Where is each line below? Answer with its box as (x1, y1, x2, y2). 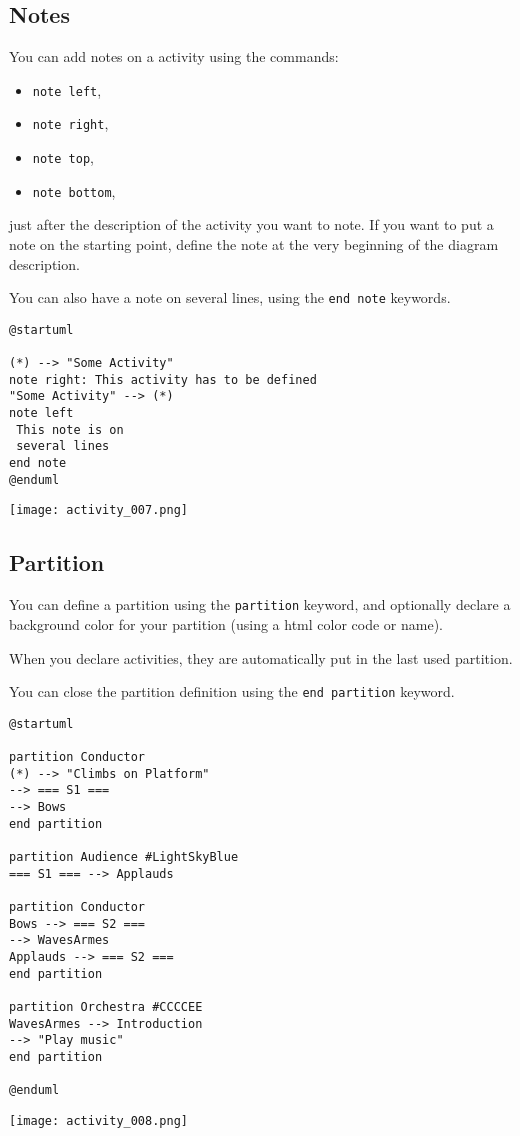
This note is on (16, 422, 124, 437)
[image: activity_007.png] (9, 503, 188, 518)
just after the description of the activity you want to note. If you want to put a (9, 214, 494, 235)
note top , (32, 147, 94, 168)
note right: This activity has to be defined (9, 372, 317, 387)
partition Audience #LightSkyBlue (9, 850, 239, 865)
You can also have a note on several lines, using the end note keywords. (9, 287, 451, 308)
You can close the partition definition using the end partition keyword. (9, 681, 455, 702)
